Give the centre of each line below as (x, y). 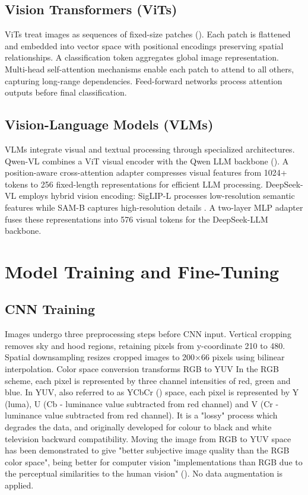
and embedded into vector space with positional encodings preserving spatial (144, 45)
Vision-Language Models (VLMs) (109, 124)
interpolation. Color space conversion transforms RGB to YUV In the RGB (142, 369)
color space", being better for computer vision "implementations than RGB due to (154, 461)
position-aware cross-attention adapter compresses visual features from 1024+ (146, 172)
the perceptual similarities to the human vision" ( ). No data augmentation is (144, 473)
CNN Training (50, 309)
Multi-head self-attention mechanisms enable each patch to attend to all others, (150, 69)
